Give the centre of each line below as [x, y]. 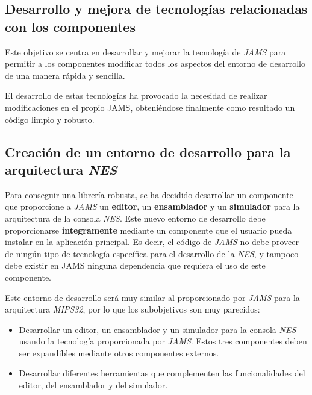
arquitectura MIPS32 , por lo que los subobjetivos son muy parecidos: [133, 309]
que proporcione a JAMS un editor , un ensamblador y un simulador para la [152, 206]
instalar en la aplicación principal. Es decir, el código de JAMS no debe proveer [152, 242]
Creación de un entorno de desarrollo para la [148, 151]
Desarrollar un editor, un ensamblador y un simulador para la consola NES [158, 329]
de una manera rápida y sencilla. [65, 75]
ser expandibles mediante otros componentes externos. [119, 353]
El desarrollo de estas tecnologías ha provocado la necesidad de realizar [136, 95]
